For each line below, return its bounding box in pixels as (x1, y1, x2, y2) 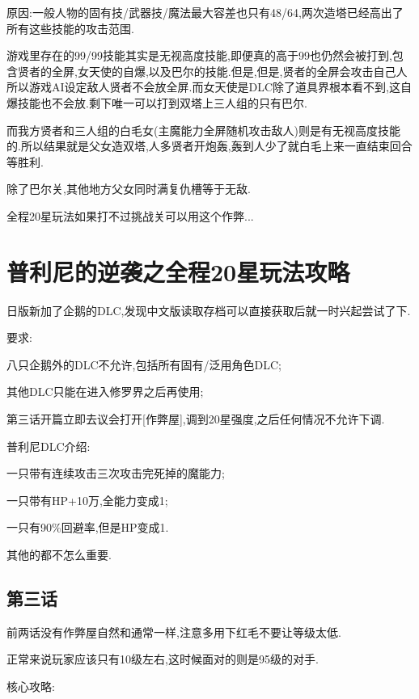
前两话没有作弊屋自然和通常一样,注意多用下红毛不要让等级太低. (6, 623, 341, 640)
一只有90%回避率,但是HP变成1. (6, 519, 169, 536)
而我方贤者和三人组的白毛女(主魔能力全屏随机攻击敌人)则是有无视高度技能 (6, 121, 400, 138)
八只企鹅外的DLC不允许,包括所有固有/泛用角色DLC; (6, 356, 281, 373)
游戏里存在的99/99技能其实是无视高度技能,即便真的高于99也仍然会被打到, (6, 47, 392, 64)
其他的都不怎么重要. (6, 546, 112, 562)
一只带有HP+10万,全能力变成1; (6, 491, 168, 508)
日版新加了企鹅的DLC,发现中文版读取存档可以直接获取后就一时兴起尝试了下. (6, 301, 411, 318)
